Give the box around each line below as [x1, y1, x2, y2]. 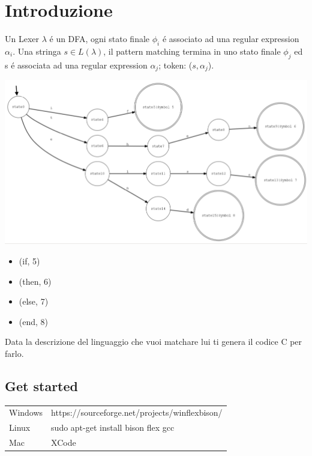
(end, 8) [19, 315, 49, 327]
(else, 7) [19, 295, 49, 308]
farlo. [5, 347, 24, 359]
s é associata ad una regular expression [5, 58, 148, 71]
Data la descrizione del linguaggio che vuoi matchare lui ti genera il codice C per [5, 335, 302, 348]
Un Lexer [5, 32, 40, 45]
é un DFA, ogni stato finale [49, 32, 150, 45]
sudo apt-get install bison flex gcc [51, 421, 175, 434]
